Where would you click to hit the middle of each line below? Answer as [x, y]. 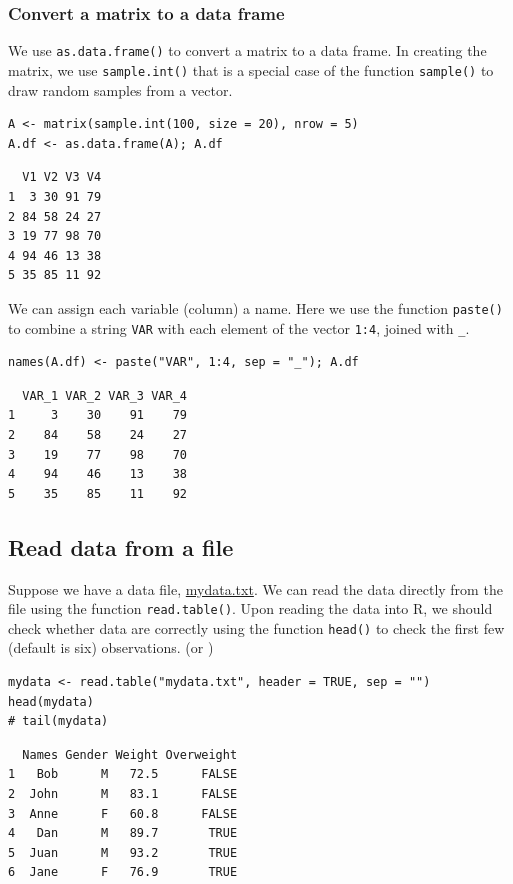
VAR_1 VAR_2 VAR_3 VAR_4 [104, 395]
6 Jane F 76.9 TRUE [123, 872]
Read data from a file [121, 546]
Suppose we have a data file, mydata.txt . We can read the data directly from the [255, 588]
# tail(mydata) [58, 721]
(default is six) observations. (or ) [111, 647]
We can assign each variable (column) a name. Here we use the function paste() [255, 307]
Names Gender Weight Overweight [130, 754]
